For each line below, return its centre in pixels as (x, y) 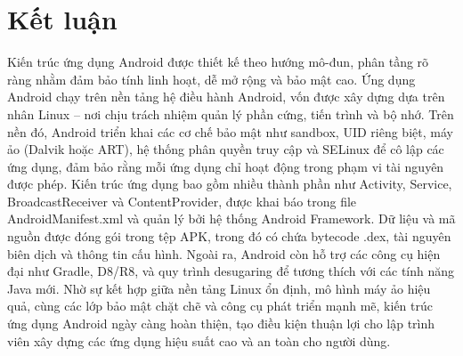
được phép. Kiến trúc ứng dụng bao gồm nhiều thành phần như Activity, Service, (230, 184)
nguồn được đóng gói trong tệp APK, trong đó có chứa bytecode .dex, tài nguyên (229, 236)
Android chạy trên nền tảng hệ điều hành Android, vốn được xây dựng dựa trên (226, 97)
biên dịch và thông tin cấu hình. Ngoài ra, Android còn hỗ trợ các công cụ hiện (224, 253)
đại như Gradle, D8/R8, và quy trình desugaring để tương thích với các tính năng (231, 271)
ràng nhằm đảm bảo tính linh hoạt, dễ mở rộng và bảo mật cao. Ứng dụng (211, 79)
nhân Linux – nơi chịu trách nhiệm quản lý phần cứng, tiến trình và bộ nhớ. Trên (231, 113)
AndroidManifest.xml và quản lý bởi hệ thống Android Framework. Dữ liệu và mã (231, 218)
